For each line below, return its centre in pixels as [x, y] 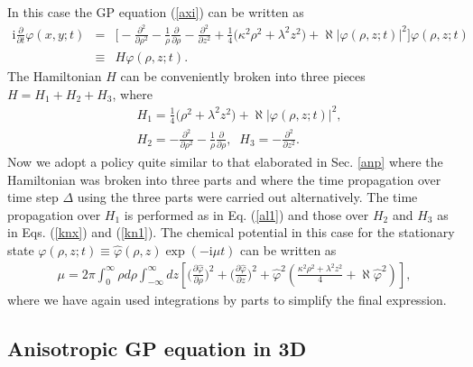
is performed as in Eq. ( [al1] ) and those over [246, 214]
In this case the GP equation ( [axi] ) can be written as [156, 12]
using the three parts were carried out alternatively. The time [247, 197]
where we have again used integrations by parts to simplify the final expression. [227, 299]
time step [33, 197]
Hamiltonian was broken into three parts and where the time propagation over [224, 179]
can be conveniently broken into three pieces [243, 76]
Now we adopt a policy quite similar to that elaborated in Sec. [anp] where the [225, 162]
